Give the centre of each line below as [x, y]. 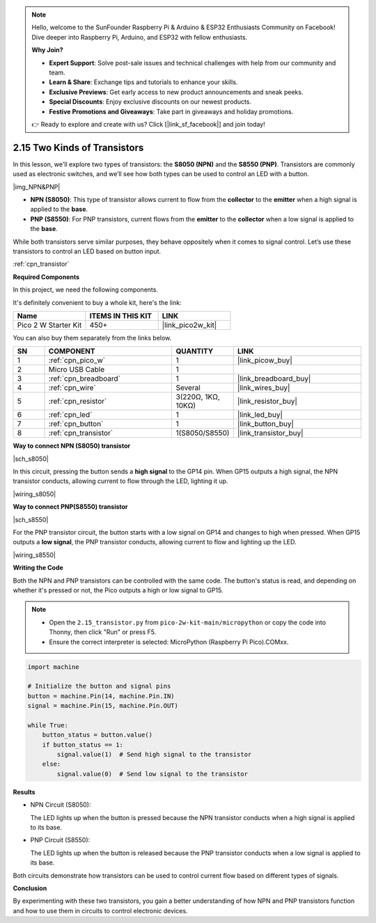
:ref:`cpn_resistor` [78, 402]
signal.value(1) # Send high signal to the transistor [154, 755]
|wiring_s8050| [34, 494]
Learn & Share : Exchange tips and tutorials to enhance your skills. [143, 82]
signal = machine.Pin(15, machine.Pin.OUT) [103, 706]
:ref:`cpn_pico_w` [77, 361]
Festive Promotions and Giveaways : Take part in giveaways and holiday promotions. [171, 111]
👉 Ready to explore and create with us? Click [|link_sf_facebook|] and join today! [148, 124]
